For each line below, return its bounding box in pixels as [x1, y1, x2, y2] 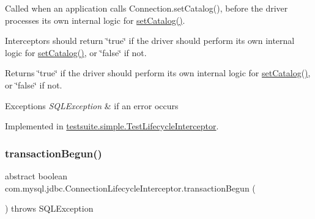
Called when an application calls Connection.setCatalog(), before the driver [5, 2, 288, 14]
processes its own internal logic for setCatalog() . [5, 13, 185, 26]
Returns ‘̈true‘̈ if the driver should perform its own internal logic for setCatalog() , [5, 66, 311, 79]
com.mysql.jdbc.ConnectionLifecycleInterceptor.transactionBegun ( [5, 181, 256, 194]
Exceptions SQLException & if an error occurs [5, 99, 179, 112]
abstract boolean [5, 169, 68, 182]
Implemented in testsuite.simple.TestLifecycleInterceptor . [5, 120, 219, 132]
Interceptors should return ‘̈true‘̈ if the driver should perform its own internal [5, 34, 295, 47]
